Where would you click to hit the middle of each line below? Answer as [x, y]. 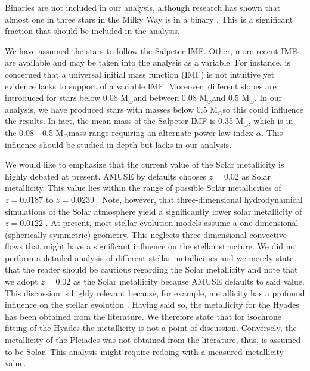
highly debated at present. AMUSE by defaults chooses [106, 176]
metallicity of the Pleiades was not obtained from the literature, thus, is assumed [153, 340]
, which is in [271, 121]
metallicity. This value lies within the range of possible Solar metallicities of [143, 188]
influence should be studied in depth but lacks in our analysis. [118, 144]
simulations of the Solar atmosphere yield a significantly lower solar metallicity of [154, 211]
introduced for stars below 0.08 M [67, 98]
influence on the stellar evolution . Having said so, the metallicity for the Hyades [152, 304]
